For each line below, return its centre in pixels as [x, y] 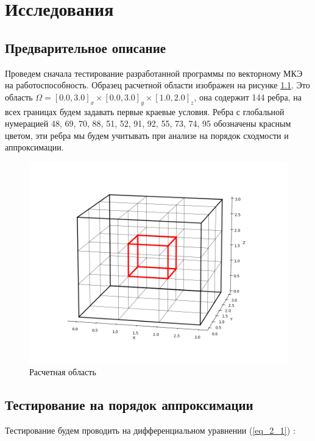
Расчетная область [63, 372]
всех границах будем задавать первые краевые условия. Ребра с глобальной [145, 111]
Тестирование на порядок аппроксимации [129, 405]
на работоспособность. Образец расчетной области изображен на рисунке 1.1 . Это [157, 85]
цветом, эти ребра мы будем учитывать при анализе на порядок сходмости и [147, 135]
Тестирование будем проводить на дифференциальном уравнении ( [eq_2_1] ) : [150, 430]
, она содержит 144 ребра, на [248, 97]
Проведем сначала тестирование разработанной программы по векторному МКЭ [154, 73]
